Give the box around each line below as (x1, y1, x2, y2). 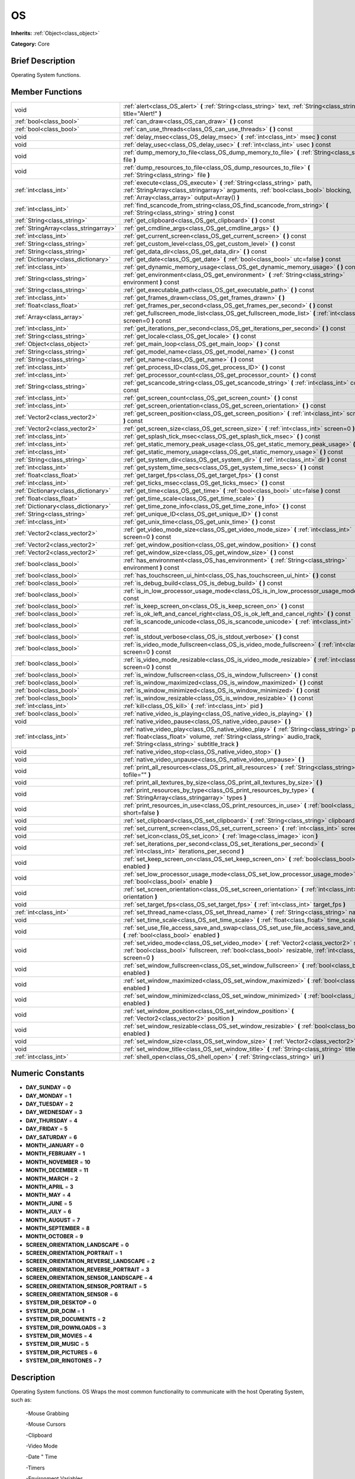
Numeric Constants (11, 1068, 85, 1078)
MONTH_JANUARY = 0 (25, 1142, 84, 1149)
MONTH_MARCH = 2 (25, 1175, 79, 1182)
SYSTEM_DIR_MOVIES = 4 (25, 1332, 93, 1339)
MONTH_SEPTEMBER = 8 (25, 1225, 90, 1232)
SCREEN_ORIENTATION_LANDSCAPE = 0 (25, 1241, 130, 1248)
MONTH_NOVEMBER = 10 (25, 1158, 91, 1165)
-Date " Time (25, 1453, 57, 1461)
